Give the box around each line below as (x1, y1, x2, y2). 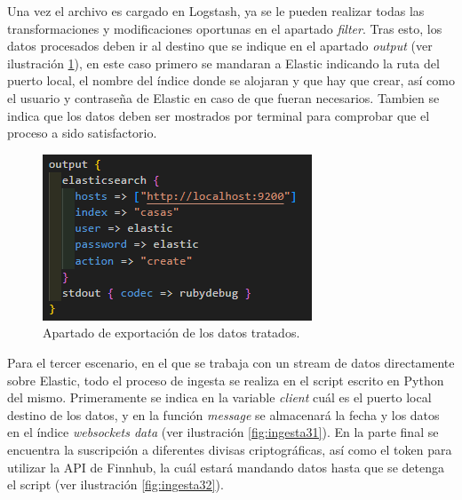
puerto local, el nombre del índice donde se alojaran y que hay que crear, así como (7, 71, 455, 90)
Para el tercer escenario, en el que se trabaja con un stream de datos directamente (7, 353, 455, 371)
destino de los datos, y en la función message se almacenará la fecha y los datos (7, 405, 440, 424)
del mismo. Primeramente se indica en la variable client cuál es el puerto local (7, 388, 432, 407)
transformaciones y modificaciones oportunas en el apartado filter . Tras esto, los (7, 19, 442, 37)
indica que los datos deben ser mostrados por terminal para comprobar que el (7, 106, 430, 124)
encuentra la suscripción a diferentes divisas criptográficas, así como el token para (7, 440, 452, 458)
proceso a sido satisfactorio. (7, 123, 157, 142)
